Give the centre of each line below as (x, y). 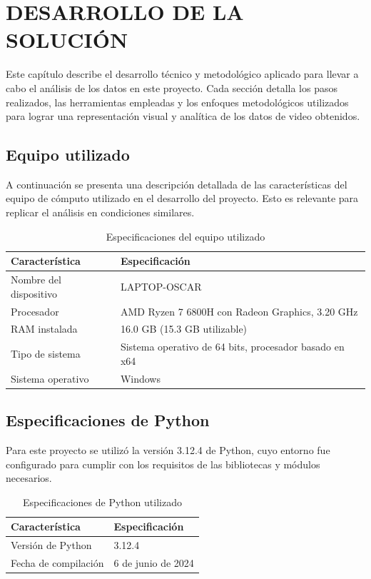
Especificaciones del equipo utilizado (185, 236)
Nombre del (36, 280)
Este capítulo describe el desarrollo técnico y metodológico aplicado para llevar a (182, 74)
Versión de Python (51, 545)
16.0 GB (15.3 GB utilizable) (184, 329)
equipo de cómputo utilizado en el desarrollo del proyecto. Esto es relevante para (182, 198)
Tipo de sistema (46, 354)
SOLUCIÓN (67, 40)
